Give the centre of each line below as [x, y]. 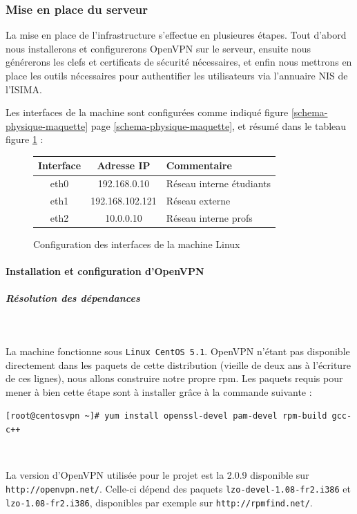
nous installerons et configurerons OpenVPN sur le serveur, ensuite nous [158, 48]
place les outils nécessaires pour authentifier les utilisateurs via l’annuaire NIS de [177, 75]
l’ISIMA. [24, 89]
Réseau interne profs [209, 218]
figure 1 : [25, 139]
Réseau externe [198, 201]
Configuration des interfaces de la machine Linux [137, 244]
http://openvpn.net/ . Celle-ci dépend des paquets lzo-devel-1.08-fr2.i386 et [178, 488]
